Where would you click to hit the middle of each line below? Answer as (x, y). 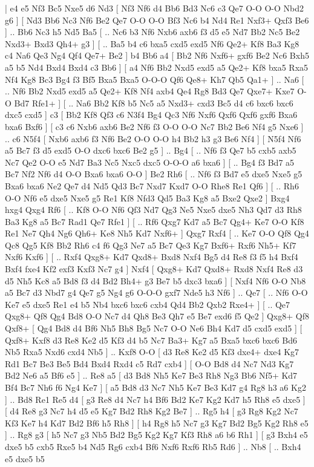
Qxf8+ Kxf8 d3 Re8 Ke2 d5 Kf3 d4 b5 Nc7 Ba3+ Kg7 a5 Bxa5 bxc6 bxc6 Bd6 (151, 340)
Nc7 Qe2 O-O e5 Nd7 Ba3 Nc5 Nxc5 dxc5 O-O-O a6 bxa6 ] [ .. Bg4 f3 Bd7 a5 (150, 162)
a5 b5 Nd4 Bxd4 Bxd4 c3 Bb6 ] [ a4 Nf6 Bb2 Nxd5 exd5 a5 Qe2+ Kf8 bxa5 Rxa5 (157, 67)
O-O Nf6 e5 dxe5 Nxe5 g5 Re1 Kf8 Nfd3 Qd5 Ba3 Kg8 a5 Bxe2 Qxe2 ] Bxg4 (147, 198)
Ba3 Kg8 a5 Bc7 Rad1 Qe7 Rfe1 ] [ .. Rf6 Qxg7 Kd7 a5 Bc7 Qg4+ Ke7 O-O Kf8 (155, 221)
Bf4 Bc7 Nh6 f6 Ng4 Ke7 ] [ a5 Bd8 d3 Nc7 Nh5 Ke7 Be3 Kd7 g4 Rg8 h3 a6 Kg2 (155, 387)
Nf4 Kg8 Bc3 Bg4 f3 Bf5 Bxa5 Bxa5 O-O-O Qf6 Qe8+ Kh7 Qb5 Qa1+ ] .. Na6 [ (155, 79)
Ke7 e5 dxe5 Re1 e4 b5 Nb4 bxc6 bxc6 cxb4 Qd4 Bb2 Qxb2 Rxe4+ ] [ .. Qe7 (148, 304)
